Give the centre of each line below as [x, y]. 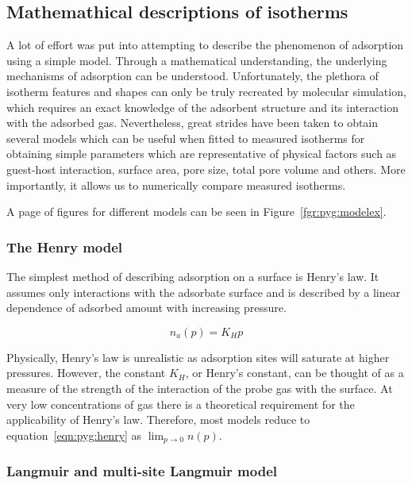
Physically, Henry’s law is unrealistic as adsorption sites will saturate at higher [198, 357]
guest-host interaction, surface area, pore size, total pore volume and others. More [206, 169]
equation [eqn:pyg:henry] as [74, 435]
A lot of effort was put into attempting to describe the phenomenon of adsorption [205, 45]
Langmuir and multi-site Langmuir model [142, 471]
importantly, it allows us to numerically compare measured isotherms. [176, 185]
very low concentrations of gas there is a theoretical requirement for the [181, 404]
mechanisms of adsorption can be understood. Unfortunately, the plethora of [193, 76]
